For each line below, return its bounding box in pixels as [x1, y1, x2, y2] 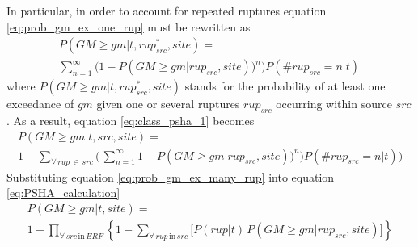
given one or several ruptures [96, 95, 240, 112]
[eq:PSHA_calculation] [6, 184, 120, 201]
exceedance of [6, 95, 74, 112]
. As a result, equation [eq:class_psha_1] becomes [6, 112, 255, 129]
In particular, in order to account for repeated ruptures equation [6, 2, 327, 19]
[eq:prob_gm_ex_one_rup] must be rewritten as [6, 18, 251, 35]
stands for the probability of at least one [184, 77, 386, 94]
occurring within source [276, 95, 392, 112]
